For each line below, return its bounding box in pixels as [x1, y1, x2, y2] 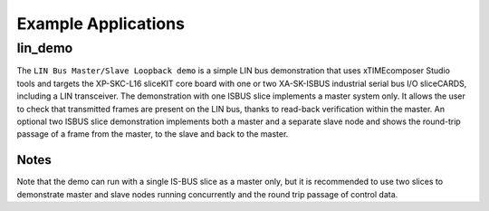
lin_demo [16, 40, 73, 56]
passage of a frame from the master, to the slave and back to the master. [16, 129, 289, 139]
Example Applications [16, 14, 186, 34]
